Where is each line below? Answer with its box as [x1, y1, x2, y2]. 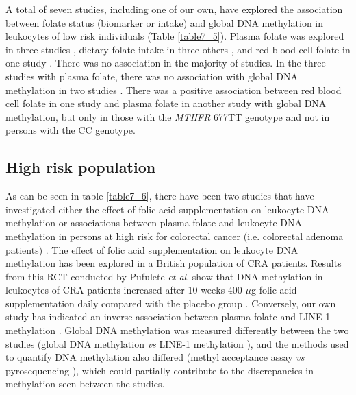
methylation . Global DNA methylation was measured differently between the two [5, 323, 349, 337]
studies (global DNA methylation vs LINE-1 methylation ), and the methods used [5, 336, 349, 350]
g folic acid [251, 283, 297, 297]
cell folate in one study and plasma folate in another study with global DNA [5, 96, 327, 110]
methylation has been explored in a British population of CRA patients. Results [5, 256, 342, 270]
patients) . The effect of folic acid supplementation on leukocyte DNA [5, 242, 298, 256]
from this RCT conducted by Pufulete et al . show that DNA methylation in [5, 269, 323, 283]
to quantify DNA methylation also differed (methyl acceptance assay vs [5, 350, 305, 364]
